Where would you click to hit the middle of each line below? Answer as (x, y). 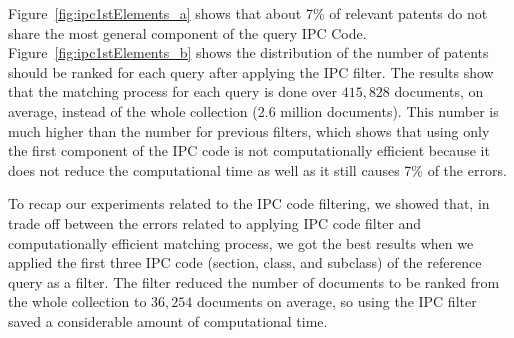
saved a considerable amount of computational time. (168, 320)
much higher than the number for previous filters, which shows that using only (249, 130)
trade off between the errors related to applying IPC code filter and (215, 222)
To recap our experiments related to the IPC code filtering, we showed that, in (249, 203)
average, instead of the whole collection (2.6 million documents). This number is (253, 110)
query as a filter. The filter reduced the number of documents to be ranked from (254, 281)
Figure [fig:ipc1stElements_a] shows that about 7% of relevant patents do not (248, 13)
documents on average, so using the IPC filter (336, 301)
